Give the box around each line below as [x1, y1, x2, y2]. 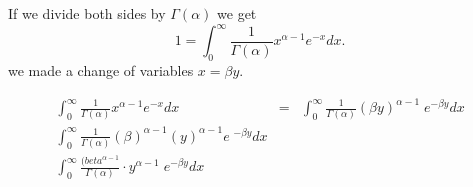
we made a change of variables [8, 59, 194, 80]
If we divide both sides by [8, 3, 166, 23]
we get [217, 3, 257, 23]
